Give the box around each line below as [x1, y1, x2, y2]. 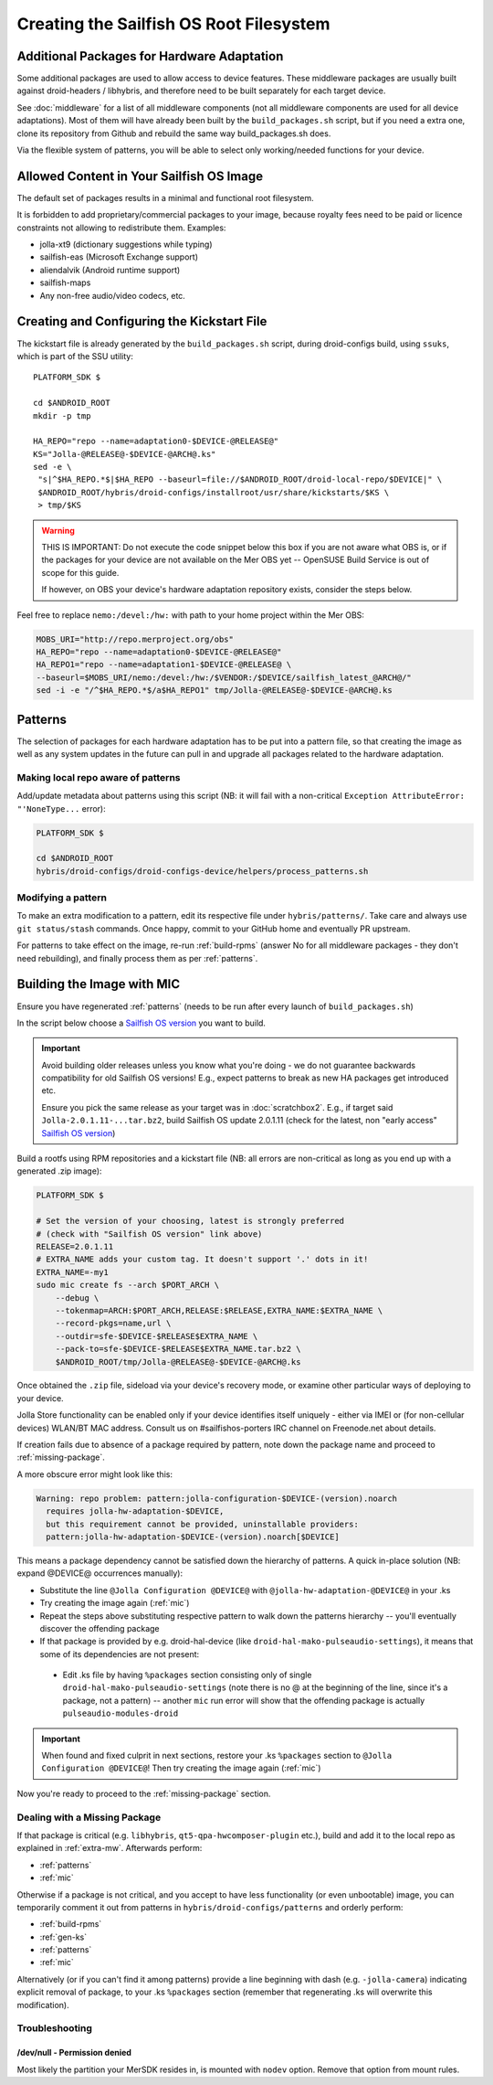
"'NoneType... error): [16, 803, 107, 814]
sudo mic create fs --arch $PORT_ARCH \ [36, 1280, 219, 1291]
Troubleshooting [16, 2022, 93, 2035]
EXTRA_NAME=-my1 [36, 1267, 110, 1277]
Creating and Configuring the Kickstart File [16, 314, 267, 329]
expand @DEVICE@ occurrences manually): [16, 1568, 183, 1579]
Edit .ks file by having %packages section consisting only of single [62, 1669, 312, 1681]
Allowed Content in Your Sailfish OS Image [16, 168, 264, 184]
